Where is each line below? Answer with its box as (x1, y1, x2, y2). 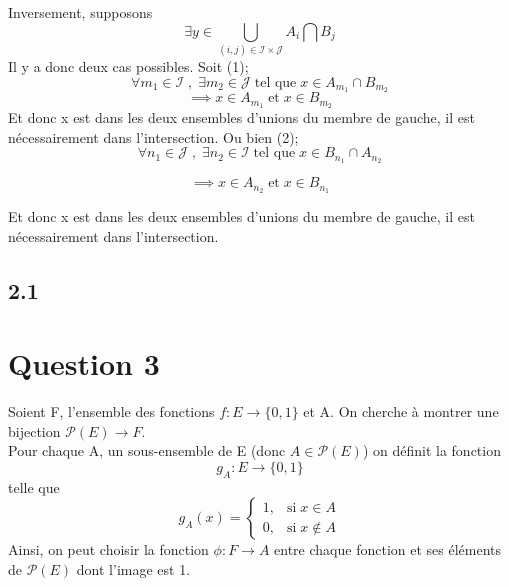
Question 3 (8, 343, 160, 384)
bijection (8, 420, 61, 441)
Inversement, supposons (8, 2, 153, 22)
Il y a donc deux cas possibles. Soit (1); (8, 55, 249, 76)
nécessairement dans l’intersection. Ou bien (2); (8, 126, 299, 147)
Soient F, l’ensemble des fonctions (8, 401, 215, 422)
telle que (8, 476, 60, 497)
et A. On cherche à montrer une (303, 401, 499, 422)
